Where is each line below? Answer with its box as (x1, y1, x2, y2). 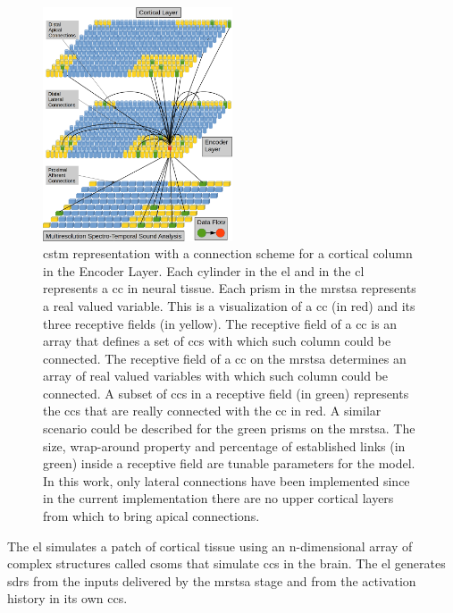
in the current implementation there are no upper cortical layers (43, 489, 394, 508)
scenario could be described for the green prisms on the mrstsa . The (43, 419, 415, 438)
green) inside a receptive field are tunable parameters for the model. (43, 454, 415, 473)
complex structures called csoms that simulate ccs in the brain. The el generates (7, 554, 446, 573)
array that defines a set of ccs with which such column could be (43, 332, 391, 350)
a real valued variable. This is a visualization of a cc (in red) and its (43, 296, 415, 315)
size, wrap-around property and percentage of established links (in (43, 436, 406, 455)
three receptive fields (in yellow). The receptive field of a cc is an (43, 314, 398, 332)
